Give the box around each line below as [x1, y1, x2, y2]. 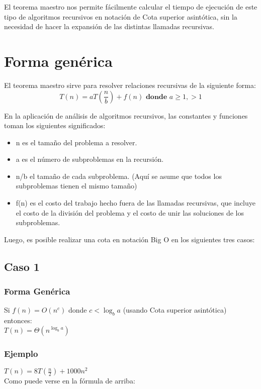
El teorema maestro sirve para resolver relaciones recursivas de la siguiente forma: [4, 79, 256, 90]
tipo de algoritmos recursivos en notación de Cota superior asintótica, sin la [4, 11, 237, 22]
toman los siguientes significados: [4, 120, 106, 131]
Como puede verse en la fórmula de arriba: [4, 375, 135, 386]
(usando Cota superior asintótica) [123, 305, 227, 315]
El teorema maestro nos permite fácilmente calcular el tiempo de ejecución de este [4, 2, 257, 12]
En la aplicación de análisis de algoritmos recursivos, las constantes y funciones [4, 110, 248, 121]
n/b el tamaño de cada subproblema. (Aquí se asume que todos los [16, 170, 222, 181]
